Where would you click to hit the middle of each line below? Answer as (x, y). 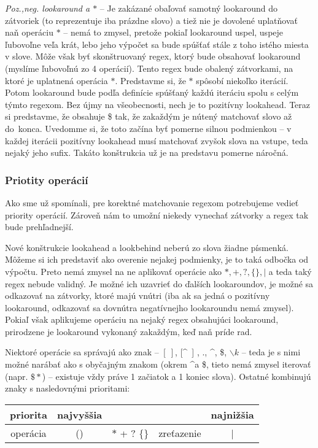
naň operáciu (29, 32)
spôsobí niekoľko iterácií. (242, 80)
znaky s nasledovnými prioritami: (68, 388)
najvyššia (79, 414)
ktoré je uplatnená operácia (56, 80)
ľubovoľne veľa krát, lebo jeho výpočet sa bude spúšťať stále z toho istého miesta (157, 44)
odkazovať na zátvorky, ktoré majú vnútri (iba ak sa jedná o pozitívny (138, 295)
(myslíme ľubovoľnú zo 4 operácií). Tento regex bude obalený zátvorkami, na (149, 68)
